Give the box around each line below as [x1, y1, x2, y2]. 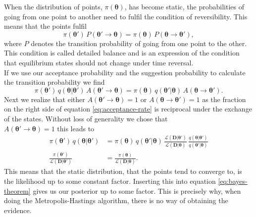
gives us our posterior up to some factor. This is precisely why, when [33, 185, 241, 196]
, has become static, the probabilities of [124, 1, 245, 11]
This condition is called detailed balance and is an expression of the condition [4, 48, 240, 58]
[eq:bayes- [218, 176, 248, 186]
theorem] [4, 185, 31, 196]
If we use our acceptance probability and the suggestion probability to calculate [4, 67, 246, 77]
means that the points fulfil [4, 21, 87, 31]
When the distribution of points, [4, 1, 102, 11]
